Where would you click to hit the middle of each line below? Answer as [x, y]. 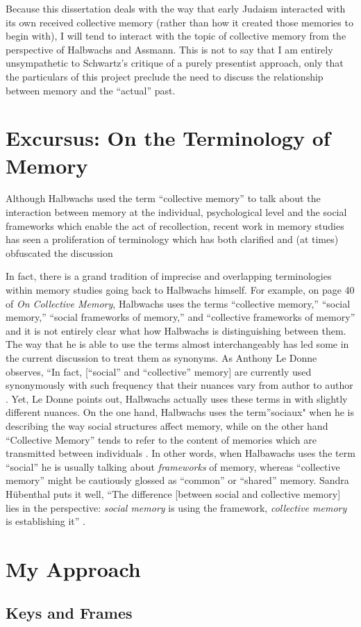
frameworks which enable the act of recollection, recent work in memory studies [175, 225]
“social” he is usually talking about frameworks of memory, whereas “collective [173, 466]
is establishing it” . [45, 521]
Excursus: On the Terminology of [168, 138]
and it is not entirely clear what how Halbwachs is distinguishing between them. [176, 330]
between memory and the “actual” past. [91, 90]
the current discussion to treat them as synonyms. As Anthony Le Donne [161, 358]
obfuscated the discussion [59, 252]
